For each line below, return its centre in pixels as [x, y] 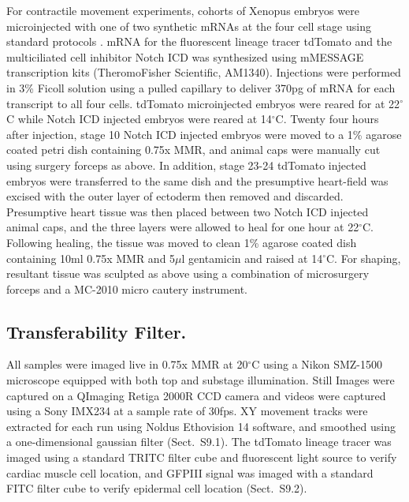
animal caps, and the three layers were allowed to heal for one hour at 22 [183, 227]
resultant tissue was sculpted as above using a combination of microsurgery [188, 273]
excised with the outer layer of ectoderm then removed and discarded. [175, 196]
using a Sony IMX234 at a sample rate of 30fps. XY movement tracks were [187, 411]
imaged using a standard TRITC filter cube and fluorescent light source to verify [202, 457]
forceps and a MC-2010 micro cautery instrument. [127, 288]
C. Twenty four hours [327, 119]
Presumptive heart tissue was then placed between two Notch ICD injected [188, 211]
